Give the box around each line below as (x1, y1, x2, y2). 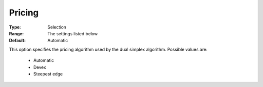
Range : (9, 30, 24, 36)
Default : (9, 38, 26, 43)
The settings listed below (47, 30, 98, 36)
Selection (47, 24, 67, 30)
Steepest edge (33, 71, 63, 77)
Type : (9, 24, 21, 30)
